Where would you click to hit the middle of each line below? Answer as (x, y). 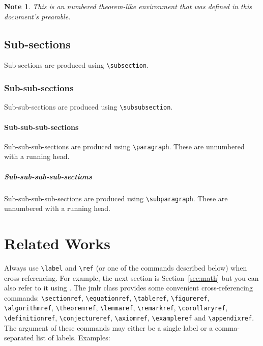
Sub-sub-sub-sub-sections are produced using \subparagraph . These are (116, 198)
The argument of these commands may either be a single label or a (109, 327)
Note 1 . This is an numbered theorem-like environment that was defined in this (128, 6)
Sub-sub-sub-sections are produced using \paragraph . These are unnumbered (124, 146)
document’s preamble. (37, 16)
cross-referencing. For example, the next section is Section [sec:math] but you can (131, 277)
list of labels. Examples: (73, 338)
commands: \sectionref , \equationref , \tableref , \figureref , (107, 297)
